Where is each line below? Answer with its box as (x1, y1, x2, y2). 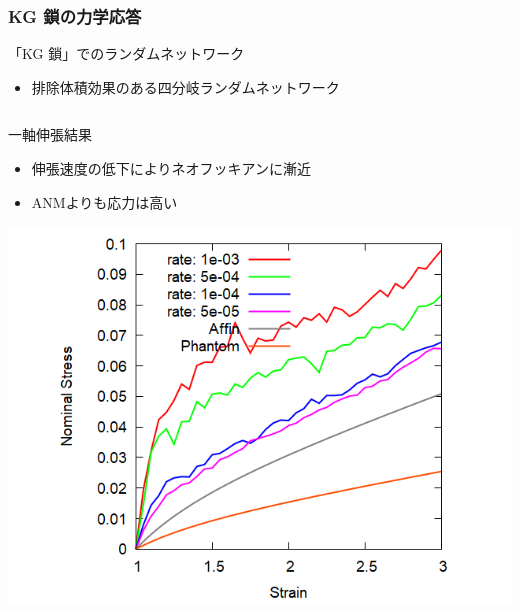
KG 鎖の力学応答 (8, 3, 142, 28)
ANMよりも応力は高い (31, 191, 178, 212)
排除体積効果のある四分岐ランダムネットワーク (31, 76, 340, 97)
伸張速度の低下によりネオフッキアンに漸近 (31, 158, 311, 178)
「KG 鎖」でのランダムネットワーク (8, 43, 245, 64)
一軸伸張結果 (8, 124, 92, 145)
